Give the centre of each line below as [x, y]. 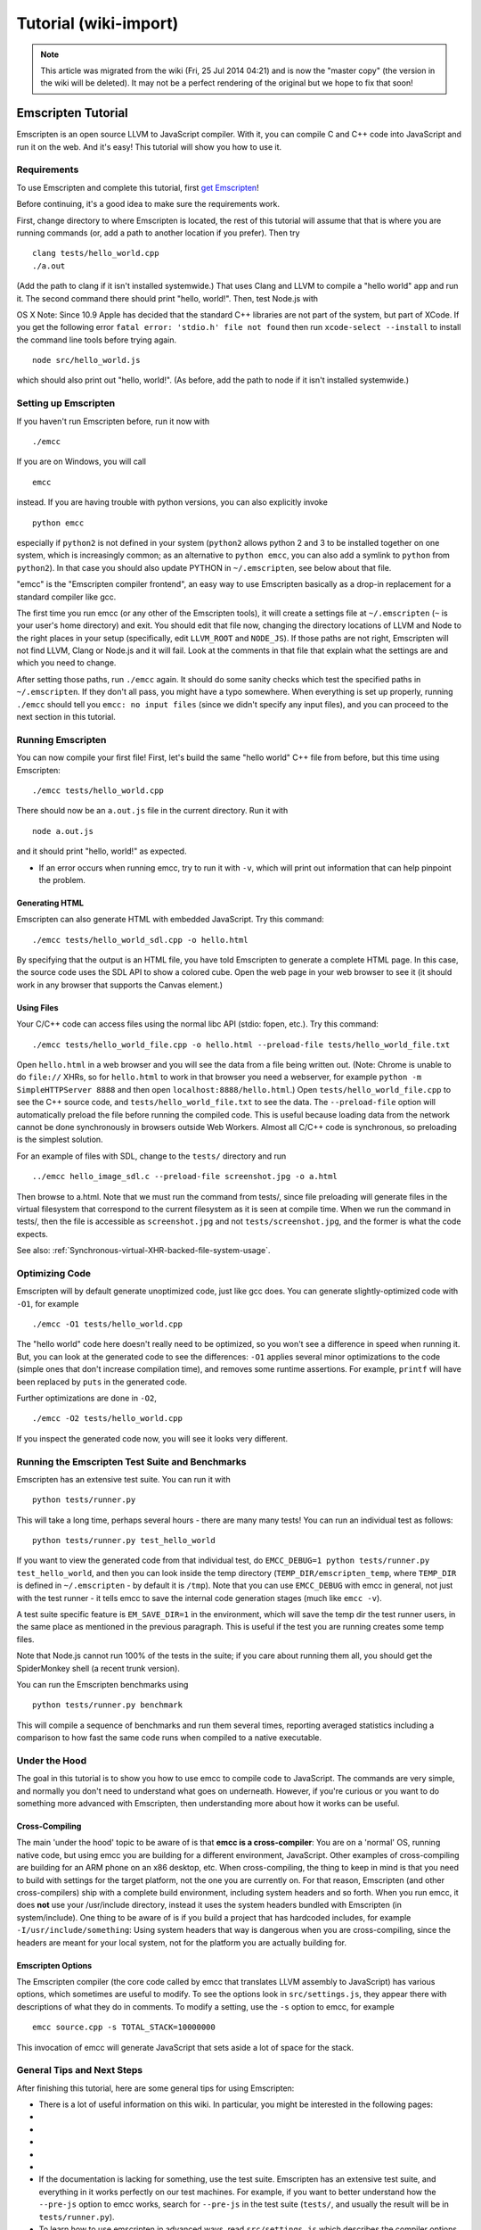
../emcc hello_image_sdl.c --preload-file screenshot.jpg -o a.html [185, 1177]
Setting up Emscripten [66, 403]
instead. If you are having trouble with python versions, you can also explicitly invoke [172, 502]
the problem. [62, 880]
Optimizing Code [54, 1273]
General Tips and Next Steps [80, 2070]
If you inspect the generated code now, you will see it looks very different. [152, 1438]
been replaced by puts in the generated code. [102, 1382]
